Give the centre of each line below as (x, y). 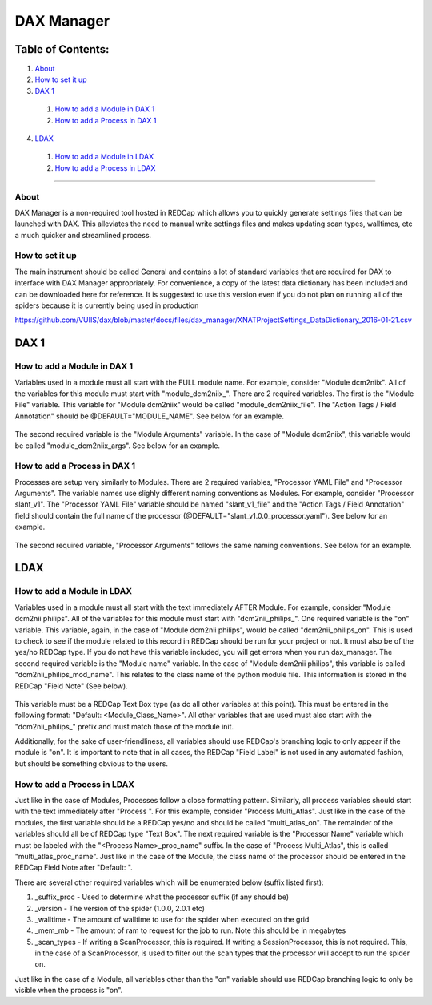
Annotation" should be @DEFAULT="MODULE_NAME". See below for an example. (149, 416)
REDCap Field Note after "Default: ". (74, 868)
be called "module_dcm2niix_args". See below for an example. (117, 446)
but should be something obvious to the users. (91, 763)
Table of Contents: (62, 49)
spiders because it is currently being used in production (107, 305)
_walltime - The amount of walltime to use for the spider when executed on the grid (172, 919)
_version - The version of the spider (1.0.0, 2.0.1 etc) (120, 908)
